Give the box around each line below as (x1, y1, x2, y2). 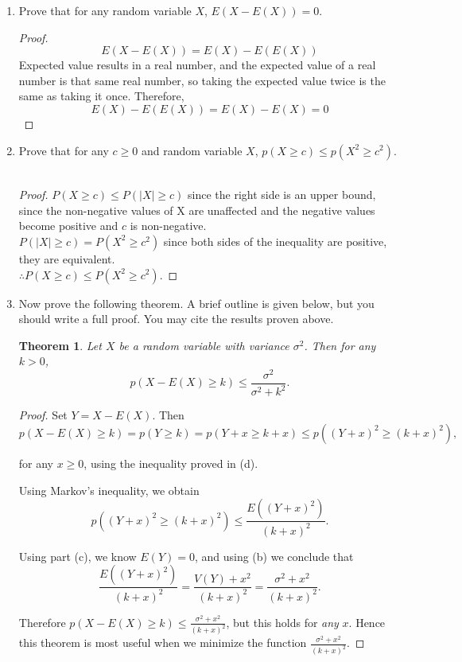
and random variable (141, 142, 243, 158)
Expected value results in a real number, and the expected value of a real (18, 56, 376, 73)
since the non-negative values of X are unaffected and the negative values (18, 201, 375, 218)
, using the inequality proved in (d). (83, 454, 258, 471)
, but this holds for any (226, 613, 339, 630)
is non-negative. (130, 217, 207, 234)
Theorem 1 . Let (18, 337, 102, 353)
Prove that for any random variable (18, 2, 192, 18)
